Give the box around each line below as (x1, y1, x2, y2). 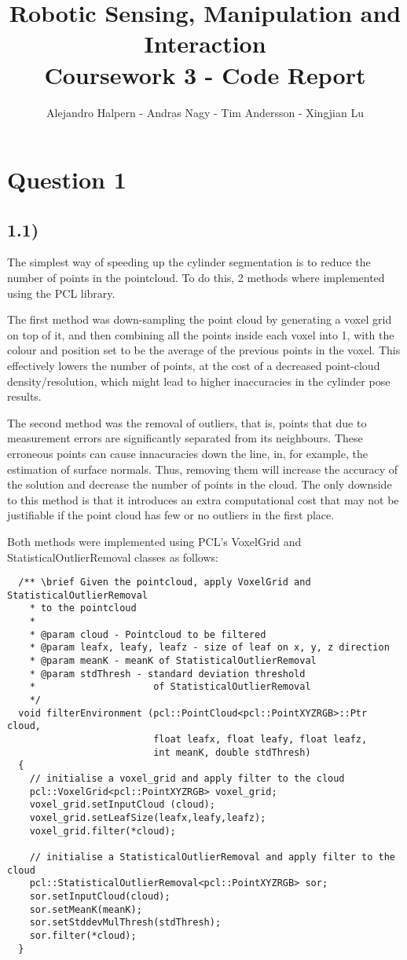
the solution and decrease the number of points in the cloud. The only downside (7, 476, 392, 493)
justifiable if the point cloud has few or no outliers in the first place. (7, 507, 335, 523)
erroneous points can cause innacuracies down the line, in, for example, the (7, 445, 368, 462)
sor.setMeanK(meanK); (29, 903, 142, 915)
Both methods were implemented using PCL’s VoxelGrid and (7, 533, 302, 549)
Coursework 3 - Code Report (44, 58, 366, 90)
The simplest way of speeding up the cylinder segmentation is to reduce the (7, 254, 371, 270)
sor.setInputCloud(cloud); (29, 890, 170, 902)
